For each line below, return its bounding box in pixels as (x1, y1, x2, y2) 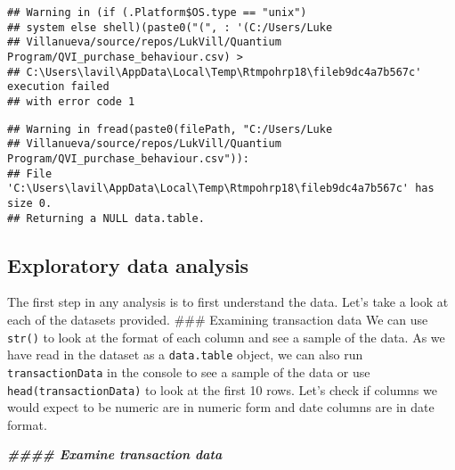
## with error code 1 (7, 95, 135, 108)
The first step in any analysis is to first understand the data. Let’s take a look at (7, 293, 449, 311)
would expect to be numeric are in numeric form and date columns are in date (7, 398, 435, 416)
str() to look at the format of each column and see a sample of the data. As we (7, 327, 445, 346)
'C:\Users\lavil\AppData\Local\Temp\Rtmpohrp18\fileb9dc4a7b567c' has (7, 182, 435, 195)
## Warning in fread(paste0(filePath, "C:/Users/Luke (7, 122, 333, 136)
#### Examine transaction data (7, 445, 223, 464)
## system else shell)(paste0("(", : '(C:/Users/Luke (7, 21, 333, 34)
